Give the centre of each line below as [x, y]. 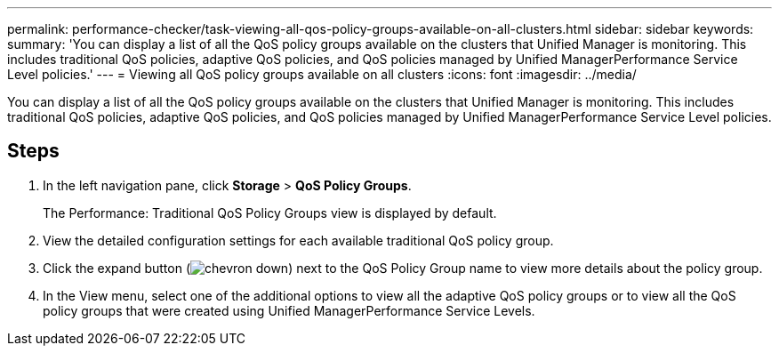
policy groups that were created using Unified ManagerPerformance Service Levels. [289, 310]
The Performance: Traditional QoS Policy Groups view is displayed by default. [270, 213]
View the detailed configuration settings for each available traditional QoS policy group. [298, 240]
